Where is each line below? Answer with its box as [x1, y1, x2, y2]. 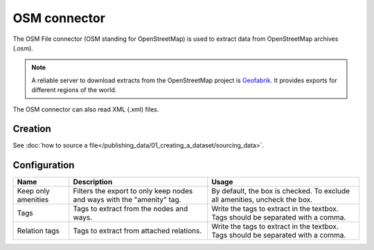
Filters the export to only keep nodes [73, 186, 193, 196]
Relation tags [17, 226, 60, 235]
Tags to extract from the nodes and [73, 204, 188, 214]
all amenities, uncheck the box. [211, 195, 313, 204]
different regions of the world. [31, 86, 117, 94]
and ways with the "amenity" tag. [73, 195, 181, 204]
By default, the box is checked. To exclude [211, 186, 350, 196]
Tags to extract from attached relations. [73, 226, 202, 235]
